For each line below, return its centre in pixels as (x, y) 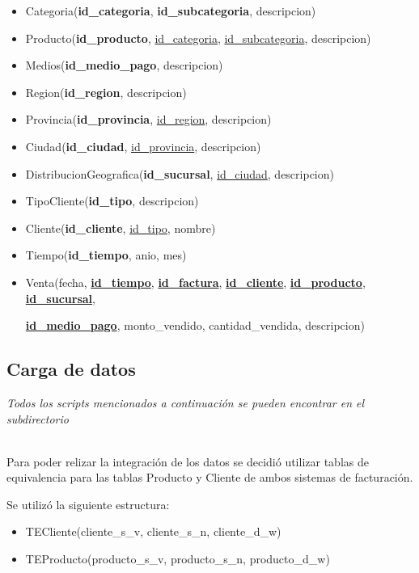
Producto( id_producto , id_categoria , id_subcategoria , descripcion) (198, 38)
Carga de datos (71, 369)
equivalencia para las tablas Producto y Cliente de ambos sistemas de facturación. (210, 477)
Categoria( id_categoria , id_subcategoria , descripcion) (171, 11)
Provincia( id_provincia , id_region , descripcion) (148, 119)
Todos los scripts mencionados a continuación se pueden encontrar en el (186, 402)
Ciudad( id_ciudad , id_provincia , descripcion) (143, 146)
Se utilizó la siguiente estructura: (88, 504)
